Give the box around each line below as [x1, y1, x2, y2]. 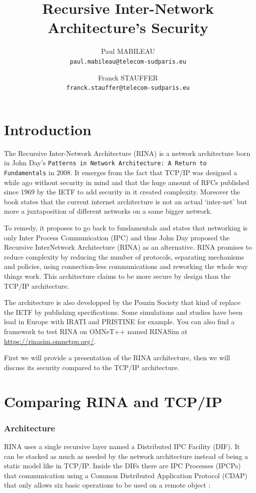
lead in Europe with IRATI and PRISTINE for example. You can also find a [4, 316, 235, 327]
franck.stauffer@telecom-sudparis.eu [66, 84, 190, 92]
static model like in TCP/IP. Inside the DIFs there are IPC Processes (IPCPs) [4, 460, 241, 471]
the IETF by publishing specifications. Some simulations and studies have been [4, 306, 243, 317]
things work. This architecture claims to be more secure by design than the [4, 271, 231, 281]
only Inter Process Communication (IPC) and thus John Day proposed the [4, 232, 230, 242]
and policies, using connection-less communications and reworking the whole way [4, 261, 248, 271]
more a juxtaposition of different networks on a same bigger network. [4, 206, 212, 216]
